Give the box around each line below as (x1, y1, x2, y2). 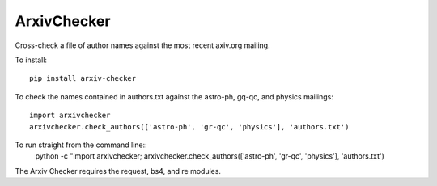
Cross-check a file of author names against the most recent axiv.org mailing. (15, 40, 270, 50)
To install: (15, 55, 48, 65)
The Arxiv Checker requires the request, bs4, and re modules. (15, 166, 222, 175)
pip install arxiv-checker (29, 74, 137, 83)
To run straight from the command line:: (15, 140, 147, 150)
